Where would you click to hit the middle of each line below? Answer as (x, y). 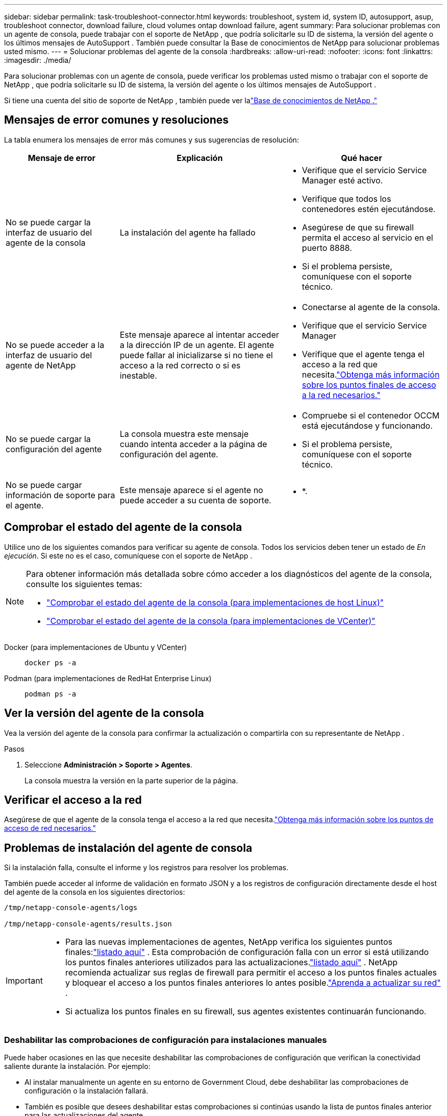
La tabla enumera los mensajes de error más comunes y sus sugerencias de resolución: (152, 139)
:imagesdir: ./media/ (38, 60)
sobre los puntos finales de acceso (369, 385)
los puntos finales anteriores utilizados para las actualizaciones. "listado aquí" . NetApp (231, 962)
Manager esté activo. (342, 180)
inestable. (138, 375)
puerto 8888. (327, 248)
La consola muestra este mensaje (184, 434)
